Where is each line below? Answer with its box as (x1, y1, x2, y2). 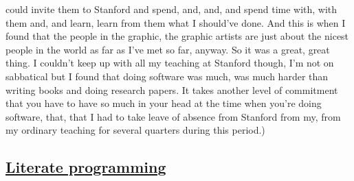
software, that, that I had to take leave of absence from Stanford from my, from (5, 109, 341, 123)
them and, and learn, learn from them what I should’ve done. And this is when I (5, 15, 346, 29)
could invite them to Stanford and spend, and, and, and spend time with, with (5, 2, 338, 16)
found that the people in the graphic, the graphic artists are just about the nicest (5, 29, 349, 43)
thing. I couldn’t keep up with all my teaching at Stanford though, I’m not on (5, 56, 334, 70)
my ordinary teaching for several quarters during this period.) (5, 123, 265, 137)
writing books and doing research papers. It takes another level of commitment (5, 82, 338, 97)
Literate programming (5, 156, 166, 178)
